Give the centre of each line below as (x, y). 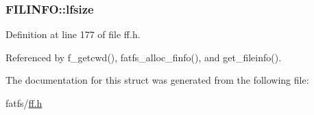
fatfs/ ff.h (24, 103)
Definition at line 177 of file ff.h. (73, 34)
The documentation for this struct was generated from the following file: (157, 80)
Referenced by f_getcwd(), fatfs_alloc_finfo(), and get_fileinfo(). (144, 57)
